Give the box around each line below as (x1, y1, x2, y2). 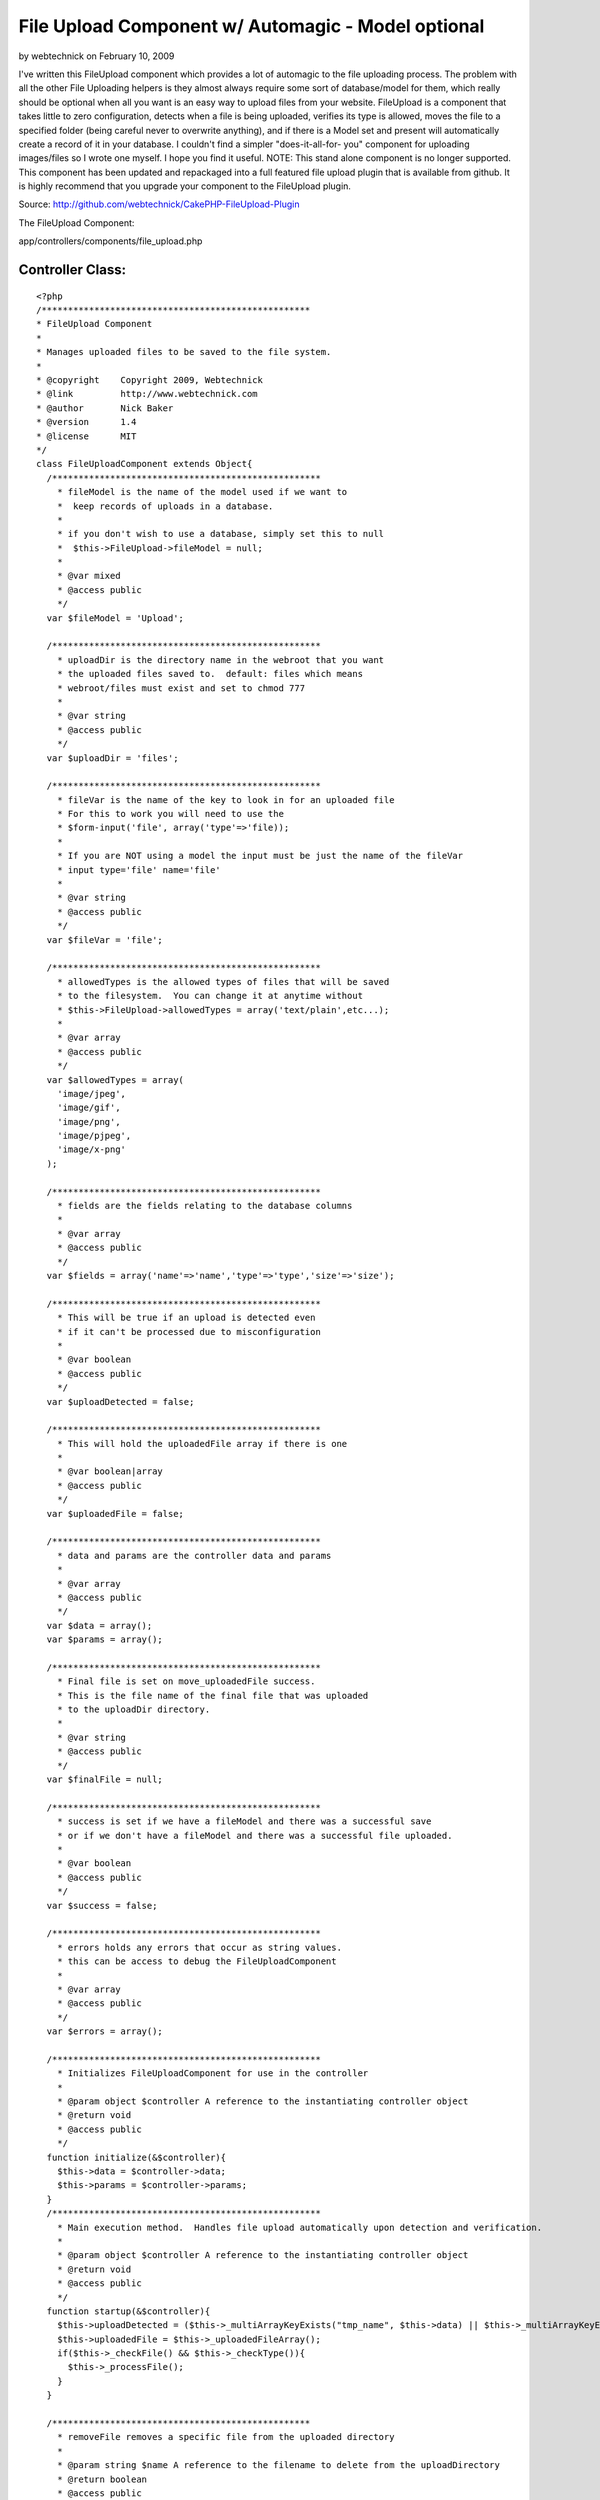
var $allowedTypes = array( (46, 1074, 185, 1085)
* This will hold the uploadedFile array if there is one (56, 1438, 348, 1449)
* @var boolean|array (56, 1466, 164, 1477)
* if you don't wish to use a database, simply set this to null (56, 528, 385, 540)
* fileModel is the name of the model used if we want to (56, 486, 348, 498)
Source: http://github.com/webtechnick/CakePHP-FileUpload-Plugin (18, 198, 300, 210)
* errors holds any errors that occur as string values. (56, 1941, 342, 1953)
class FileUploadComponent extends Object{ (36, 458, 253, 470)
